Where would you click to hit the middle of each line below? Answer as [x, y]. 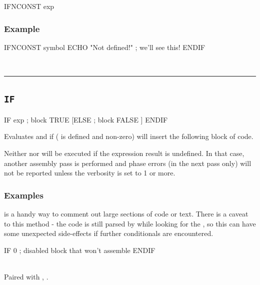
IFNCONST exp [29, 6]
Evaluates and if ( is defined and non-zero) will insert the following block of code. [129, 136]
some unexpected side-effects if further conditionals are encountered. [109, 233]
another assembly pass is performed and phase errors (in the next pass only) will [128, 163]
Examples [24, 195]
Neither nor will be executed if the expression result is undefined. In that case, [124, 153]
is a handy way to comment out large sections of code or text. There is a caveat [126, 213]
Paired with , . [26, 276]
